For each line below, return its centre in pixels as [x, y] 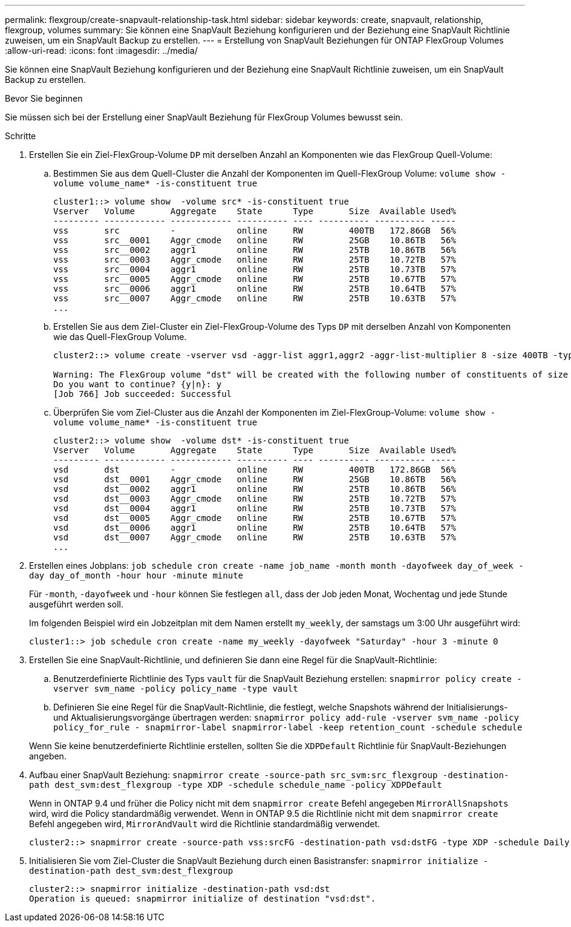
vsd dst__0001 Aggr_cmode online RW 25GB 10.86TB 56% [255, 479]
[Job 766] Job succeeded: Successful [143, 394]
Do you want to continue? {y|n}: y [138, 384]
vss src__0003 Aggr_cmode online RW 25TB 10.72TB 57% [255, 260]
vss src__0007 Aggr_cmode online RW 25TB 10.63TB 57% [255, 298]
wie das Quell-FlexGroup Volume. [120, 337]
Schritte [21, 136]
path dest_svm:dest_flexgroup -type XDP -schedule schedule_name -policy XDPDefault [236, 785]
